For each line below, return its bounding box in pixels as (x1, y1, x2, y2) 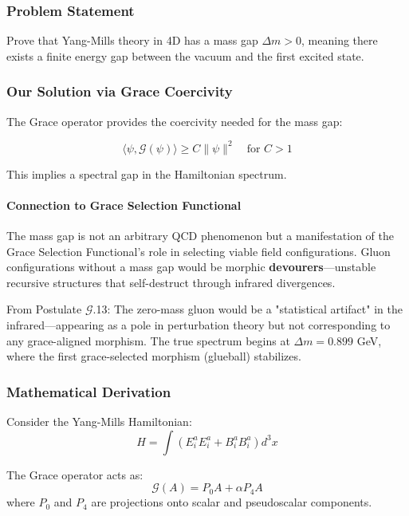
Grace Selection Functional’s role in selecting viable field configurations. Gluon (6, 242, 391, 259)
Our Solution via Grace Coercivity (6, 81, 233, 101)
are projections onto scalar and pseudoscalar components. (91, 494, 372, 510)
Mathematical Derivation (6, 381, 171, 401)
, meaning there (301, 32, 378, 49)
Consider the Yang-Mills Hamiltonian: (6, 413, 192, 430)
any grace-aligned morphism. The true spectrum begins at (6, 332, 290, 349)
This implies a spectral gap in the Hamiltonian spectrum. (6, 165, 287, 182)
